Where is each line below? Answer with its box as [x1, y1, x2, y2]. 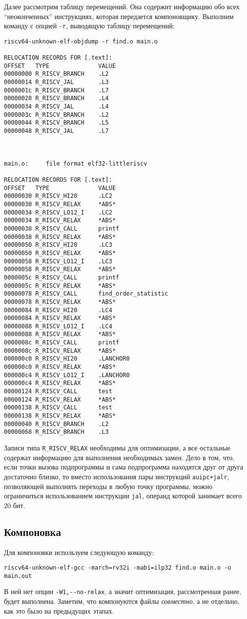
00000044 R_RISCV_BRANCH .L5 [4, 119, 109, 127]
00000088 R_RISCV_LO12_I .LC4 [4, 322, 112, 330]
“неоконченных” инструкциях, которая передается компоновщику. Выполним [4, 11, 234, 21]
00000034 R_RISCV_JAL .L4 [4, 103, 109, 110]
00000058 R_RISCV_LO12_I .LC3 [4, 257, 112, 265]
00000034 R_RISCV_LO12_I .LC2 [4, 209, 112, 216]
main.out [4, 572, 32, 579]
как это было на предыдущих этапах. [4, 605, 114, 616]
